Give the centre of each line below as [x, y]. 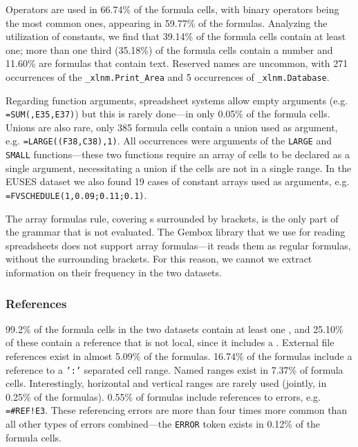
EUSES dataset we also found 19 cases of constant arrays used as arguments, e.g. [178, 181]
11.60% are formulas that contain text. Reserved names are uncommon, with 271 [177, 63]
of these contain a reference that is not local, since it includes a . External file [170, 342]
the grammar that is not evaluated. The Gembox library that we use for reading [176, 232]
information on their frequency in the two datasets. [114, 272]
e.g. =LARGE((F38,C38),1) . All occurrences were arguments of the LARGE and [169, 141]
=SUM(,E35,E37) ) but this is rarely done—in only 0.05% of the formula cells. [168, 114]
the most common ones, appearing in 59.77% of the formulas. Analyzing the [167, 22]
